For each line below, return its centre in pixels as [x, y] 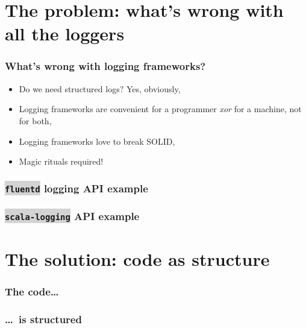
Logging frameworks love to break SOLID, [97, 141]
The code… [32, 291]
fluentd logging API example [76, 188]
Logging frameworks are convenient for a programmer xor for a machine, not [160, 109]
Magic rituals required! [61, 161]
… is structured [43, 319]
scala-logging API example [72, 216]
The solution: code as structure [137, 258]
